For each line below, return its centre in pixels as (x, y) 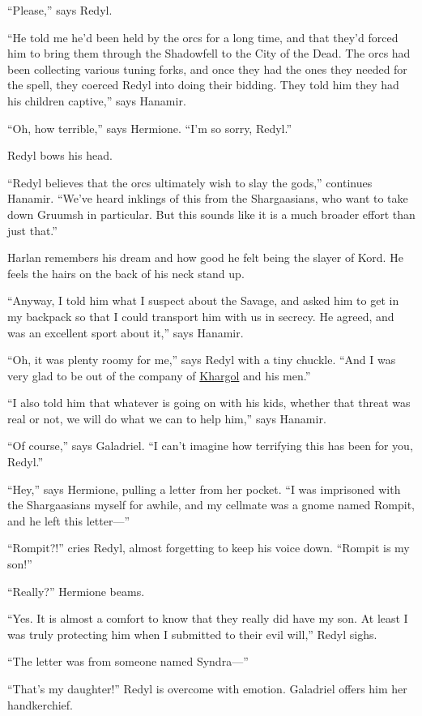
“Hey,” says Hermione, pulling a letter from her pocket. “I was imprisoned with (204, 489)
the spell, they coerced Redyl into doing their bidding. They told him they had (203, 85)
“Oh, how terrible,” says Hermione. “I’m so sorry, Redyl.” (150, 128)
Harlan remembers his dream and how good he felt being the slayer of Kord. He (205, 257)
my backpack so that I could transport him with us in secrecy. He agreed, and (201, 316)
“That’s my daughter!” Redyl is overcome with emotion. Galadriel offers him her (207, 688)
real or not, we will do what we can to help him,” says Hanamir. (167, 418)
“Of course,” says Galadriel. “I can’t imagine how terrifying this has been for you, (210, 446)
